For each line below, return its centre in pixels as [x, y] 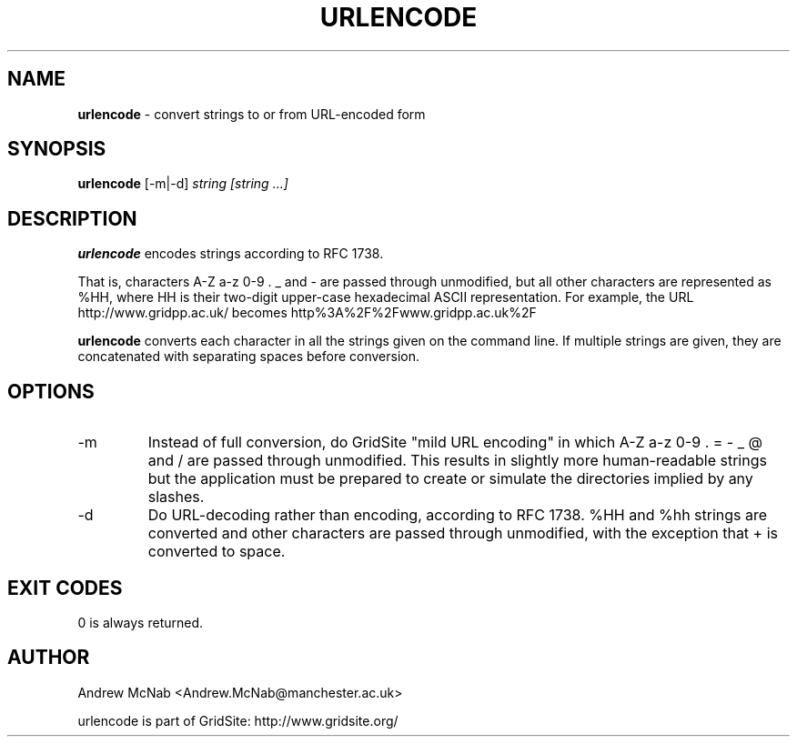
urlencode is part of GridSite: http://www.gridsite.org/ [238, 720]
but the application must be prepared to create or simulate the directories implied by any [450, 479]
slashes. [176, 497]
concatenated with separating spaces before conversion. [249, 357]
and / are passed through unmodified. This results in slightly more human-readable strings [457, 461]
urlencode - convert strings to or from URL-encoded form [252, 114]
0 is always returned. [141, 622]
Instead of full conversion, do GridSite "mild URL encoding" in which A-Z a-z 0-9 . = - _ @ [455, 442]
